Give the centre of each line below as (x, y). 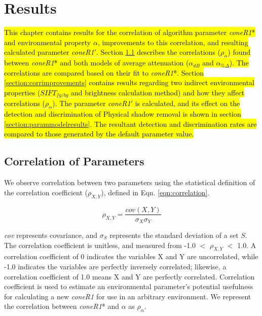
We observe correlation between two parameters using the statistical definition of (130, 182)
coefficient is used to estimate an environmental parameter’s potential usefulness (129, 286)
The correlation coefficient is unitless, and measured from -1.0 (100, 245)
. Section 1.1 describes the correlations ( (158, 52)
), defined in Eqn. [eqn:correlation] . (155, 192)
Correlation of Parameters (74, 161)
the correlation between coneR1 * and (62, 306)
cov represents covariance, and (51, 235)
